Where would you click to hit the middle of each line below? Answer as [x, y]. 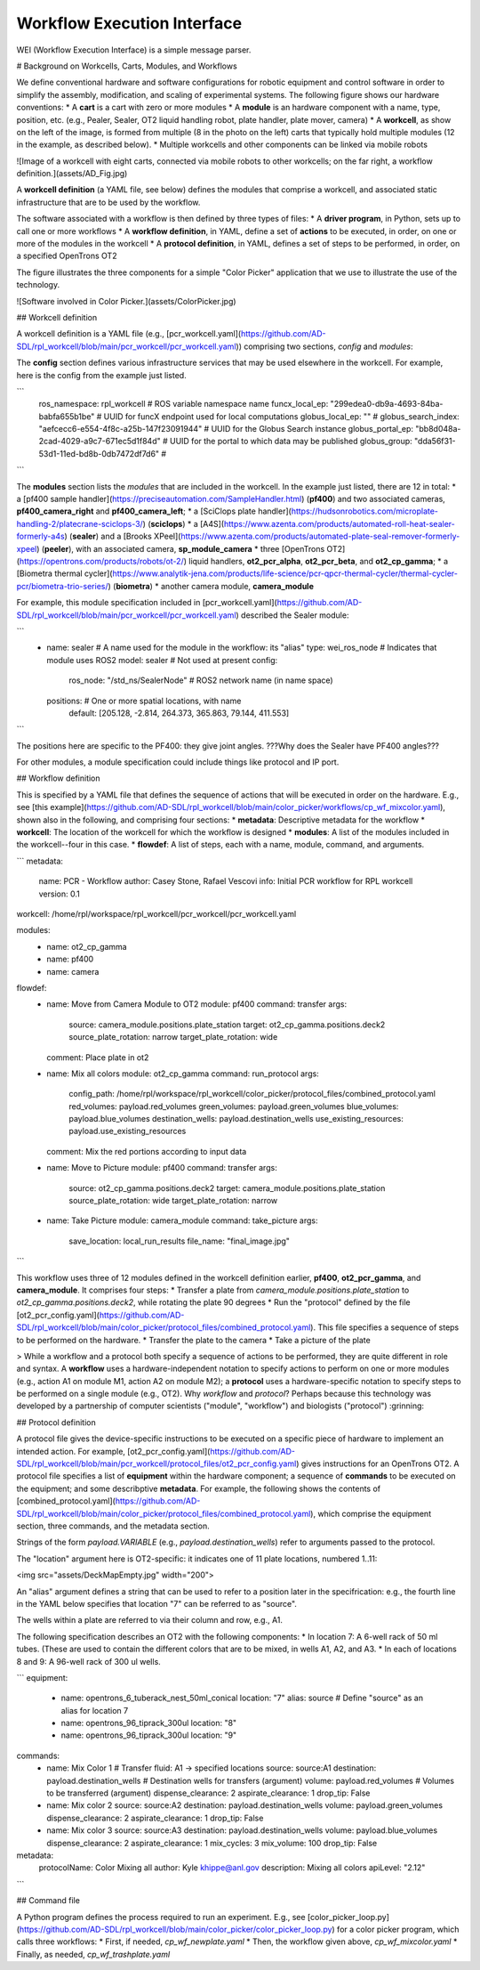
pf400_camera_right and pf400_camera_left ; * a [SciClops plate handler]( [154, 511]
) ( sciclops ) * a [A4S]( [184, 523]
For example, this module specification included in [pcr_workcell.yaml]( [147, 603]
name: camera [73, 971]
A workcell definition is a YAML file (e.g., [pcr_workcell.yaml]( [129, 334]
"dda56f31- [435, 442]
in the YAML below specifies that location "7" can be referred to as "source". [157, 1603]
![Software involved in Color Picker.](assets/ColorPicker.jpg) [126, 301]
